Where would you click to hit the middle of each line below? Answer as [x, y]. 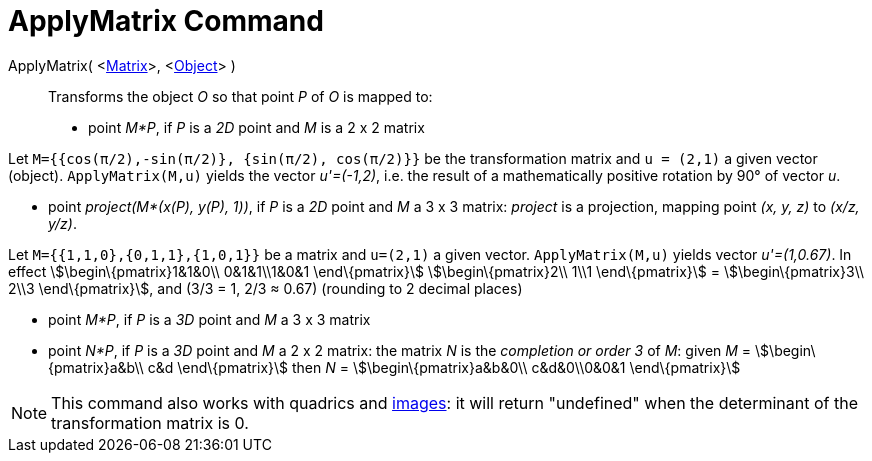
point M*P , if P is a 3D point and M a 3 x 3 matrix [209, 319]
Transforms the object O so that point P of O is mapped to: [240, 96]
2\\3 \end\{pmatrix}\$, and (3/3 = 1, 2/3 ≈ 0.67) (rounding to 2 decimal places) [265, 288]
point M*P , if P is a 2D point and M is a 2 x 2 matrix [256, 127]
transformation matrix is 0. [150, 422]
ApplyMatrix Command [166, 21]
